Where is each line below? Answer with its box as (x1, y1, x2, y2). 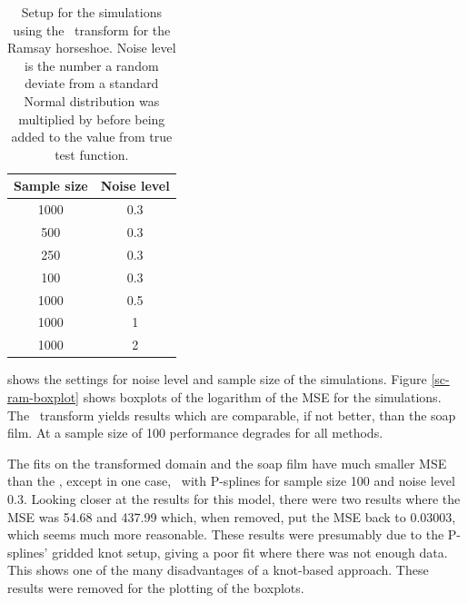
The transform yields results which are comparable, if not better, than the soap (7, 405, 456, 424)
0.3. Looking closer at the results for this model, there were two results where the (7, 489, 461, 508)
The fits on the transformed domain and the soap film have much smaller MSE (7, 453, 447, 472)
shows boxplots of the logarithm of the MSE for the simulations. (83, 387, 442, 406)
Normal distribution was (24, 91, 160, 110)
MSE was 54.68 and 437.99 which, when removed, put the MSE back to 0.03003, (7, 507, 456, 526)
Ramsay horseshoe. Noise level (7, 38, 176, 57)
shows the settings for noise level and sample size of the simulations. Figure (7, 370, 427, 389)
